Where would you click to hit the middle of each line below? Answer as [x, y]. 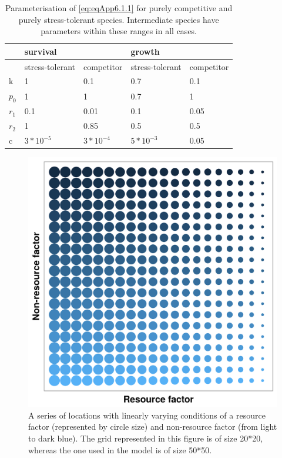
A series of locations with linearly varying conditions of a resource [147, 415]
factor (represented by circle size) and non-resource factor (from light [153, 427]
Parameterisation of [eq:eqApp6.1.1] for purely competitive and [119, 8]
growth [145, 51]
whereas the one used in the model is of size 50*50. [120, 449]
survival [41, 51]
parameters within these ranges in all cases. [119, 31]
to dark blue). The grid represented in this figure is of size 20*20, [146, 438]
